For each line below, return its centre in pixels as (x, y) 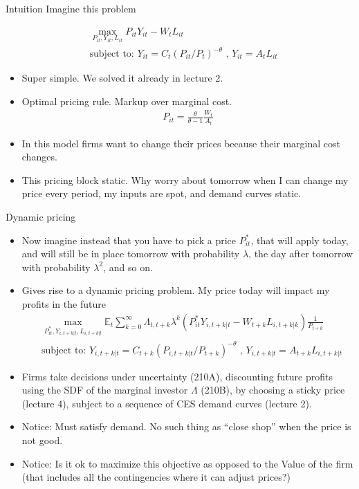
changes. (39, 157)
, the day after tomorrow (301, 253)
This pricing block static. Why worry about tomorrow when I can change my (185, 179)
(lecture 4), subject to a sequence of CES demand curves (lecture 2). (167, 403)
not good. (42, 440)
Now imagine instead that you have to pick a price (129, 240)
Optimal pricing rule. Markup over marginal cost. (127, 101)
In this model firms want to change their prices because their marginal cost (181, 143)
